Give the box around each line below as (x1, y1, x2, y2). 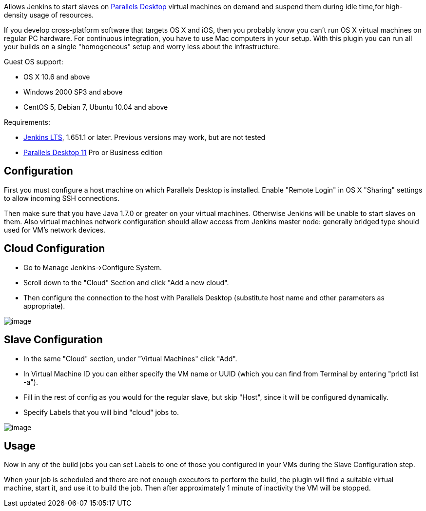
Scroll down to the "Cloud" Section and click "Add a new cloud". (23, 278, 229, 287)
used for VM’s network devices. (4, 225, 106, 234)
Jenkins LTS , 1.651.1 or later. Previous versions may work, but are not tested (23, 133, 266, 141)
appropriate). (23, 301, 65, 310)
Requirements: (4, 118, 50, 126)
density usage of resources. (4, 11, 94, 19)
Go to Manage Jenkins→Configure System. (23, 263, 162, 272)
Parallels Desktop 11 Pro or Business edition (23, 148, 163, 157)
